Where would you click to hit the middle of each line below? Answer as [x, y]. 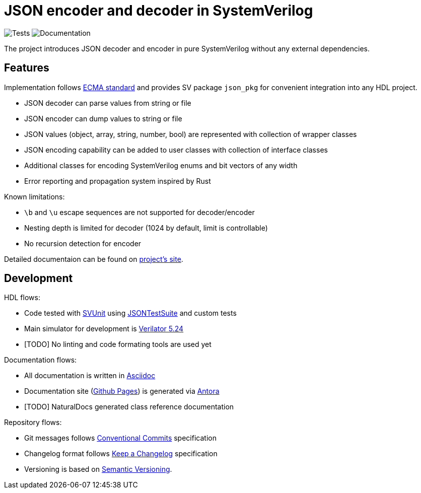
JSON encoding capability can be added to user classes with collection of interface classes [176, 150]
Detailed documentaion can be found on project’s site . [94, 259]
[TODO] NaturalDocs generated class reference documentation [129, 407]
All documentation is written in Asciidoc [90, 376]
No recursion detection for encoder [83, 243]
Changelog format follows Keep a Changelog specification [121, 454]
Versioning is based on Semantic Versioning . [98, 469]
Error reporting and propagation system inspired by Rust [118, 181]
